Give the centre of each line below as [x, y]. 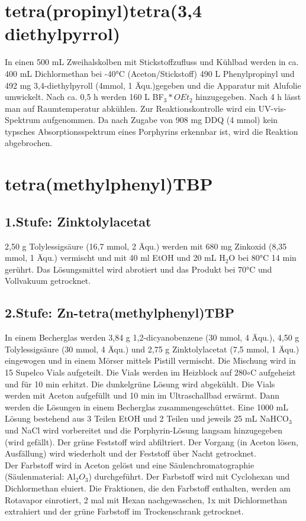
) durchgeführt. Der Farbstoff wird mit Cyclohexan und [189, 476]
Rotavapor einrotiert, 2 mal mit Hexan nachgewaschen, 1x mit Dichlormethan [146, 499]
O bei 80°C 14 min [262, 258]
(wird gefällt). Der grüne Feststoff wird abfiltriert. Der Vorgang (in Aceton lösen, [152, 441]
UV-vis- [272, 108]
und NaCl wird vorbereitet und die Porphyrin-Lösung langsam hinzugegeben [144, 430]
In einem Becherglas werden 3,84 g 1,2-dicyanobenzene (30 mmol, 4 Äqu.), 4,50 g [152, 337]
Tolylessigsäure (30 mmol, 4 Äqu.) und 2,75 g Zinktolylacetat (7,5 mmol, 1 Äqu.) [152, 349]
